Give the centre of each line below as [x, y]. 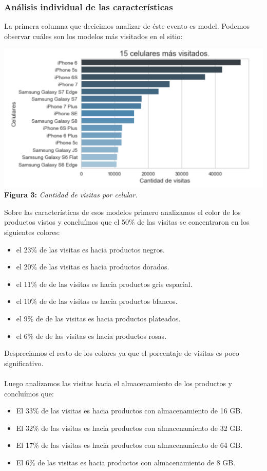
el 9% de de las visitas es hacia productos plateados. [98, 318]
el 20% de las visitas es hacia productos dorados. [93, 267]
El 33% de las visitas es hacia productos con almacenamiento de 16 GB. [129, 411]
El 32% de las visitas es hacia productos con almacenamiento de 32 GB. [129, 428]
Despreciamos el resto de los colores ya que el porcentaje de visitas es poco [122, 353]
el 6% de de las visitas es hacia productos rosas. [91, 336]
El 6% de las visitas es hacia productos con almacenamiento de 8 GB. [126, 462]
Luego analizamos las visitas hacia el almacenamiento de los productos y [118, 383]
